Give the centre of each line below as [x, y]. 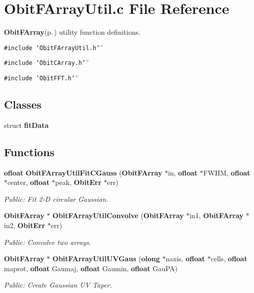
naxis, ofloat [186, 259]
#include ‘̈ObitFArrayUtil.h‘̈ [52, 48]
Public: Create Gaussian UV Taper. [58, 285]
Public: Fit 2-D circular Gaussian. [56, 199]
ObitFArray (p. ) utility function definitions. [72, 32]
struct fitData [27, 125]
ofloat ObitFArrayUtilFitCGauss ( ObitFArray [83, 172]
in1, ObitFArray [217, 215]
